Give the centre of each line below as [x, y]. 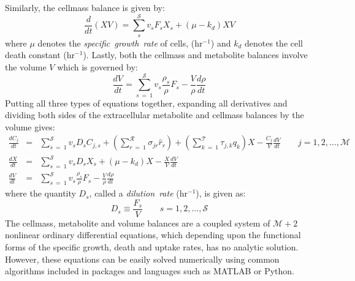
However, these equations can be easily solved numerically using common [142, 259]
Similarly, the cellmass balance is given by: [85, 7]
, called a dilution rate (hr [138, 193]
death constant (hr [40, 55]
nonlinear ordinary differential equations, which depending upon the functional [153, 235]
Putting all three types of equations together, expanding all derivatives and [146, 103]
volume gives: [30, 126]
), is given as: [221, 193]
